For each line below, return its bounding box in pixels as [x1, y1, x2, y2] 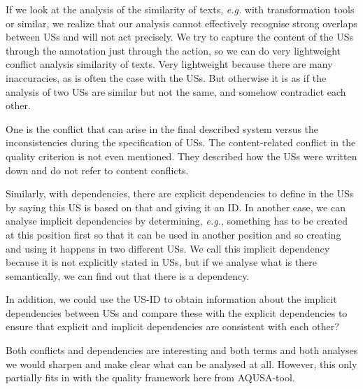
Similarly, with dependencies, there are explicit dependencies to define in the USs [6, 186, 354, 201]
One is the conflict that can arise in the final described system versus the [6, 121, 319, 136]
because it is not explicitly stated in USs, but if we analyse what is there [6, 255, 317, 269]
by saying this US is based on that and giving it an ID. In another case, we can [6, 199, 346, 214]
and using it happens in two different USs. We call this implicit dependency [6, 241, 330, 255]
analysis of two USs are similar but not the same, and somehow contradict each [6, 84, 346, 99]
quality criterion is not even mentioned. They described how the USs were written [6, 148, 357, 163]
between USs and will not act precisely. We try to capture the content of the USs [6, 29, 353, 44]
